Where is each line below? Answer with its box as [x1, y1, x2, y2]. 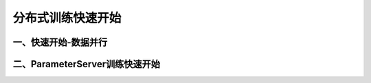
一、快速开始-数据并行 [12, 36, 108, 48]
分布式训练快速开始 [12, 10, 122, 25]
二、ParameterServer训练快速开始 [12, 58, 161, 70]
